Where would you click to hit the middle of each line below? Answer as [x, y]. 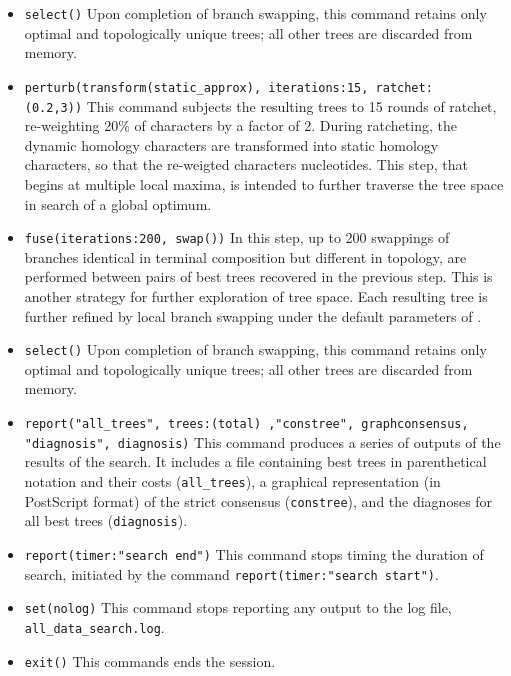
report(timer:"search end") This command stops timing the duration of [254, 553]
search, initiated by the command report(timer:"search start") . [231, 573]
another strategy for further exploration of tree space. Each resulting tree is [256, 295]
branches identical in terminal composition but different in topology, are [245, 256]
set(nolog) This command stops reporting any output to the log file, [238, 607]
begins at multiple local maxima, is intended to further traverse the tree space [264, 183]
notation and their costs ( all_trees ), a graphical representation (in [232, 480]
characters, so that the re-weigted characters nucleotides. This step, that [246, 164]
